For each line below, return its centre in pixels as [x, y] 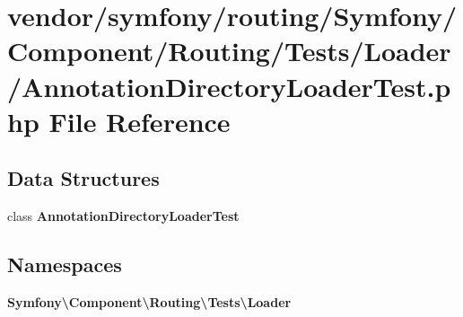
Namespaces [65, 264]
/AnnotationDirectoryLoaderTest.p [229, 86]
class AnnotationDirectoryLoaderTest [123, 216]
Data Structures [83, 178]
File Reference [140, 121]
